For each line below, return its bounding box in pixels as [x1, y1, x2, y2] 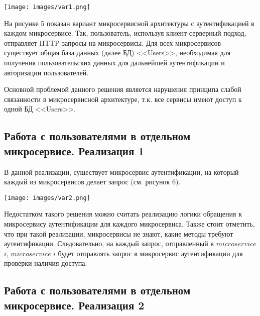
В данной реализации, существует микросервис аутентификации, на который [4, 166, 239, 177]
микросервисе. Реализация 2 [4, 297, 145, 312]
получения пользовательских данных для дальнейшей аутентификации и [4, 57, 225, 68]
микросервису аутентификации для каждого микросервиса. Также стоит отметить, [4, 219, 255, 229]
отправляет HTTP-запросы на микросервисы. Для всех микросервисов [4, 37, 221, 48]
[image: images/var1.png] [4, 4, 90, 11]
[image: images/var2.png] [4, 194, 90, 201]
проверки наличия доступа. [4, 258, 87, 268]
